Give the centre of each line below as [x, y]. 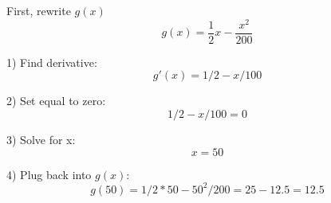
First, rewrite [39, 10]
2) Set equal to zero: [56, 101]
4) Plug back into [49, 174]
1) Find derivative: [52, 62]
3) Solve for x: [41, 139]
